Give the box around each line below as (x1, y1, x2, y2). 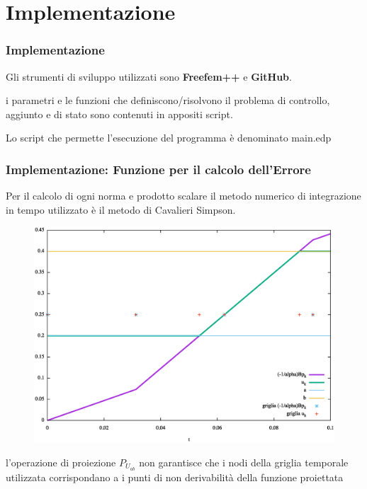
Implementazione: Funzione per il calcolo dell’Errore (6, 160, 311, 178)
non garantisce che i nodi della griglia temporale (139, 454, 349, 469)
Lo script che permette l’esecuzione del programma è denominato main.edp (6, 130, 332, 145)
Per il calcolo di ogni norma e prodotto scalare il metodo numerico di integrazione (6, 188, 361, 203)
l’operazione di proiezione (6, 454, 116, 469)
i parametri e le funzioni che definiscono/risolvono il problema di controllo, (6, 93, 330, 108)
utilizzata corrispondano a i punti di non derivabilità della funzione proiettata (6, 469, 344, 484)
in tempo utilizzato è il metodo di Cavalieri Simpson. (6, 202, 236, 217)
